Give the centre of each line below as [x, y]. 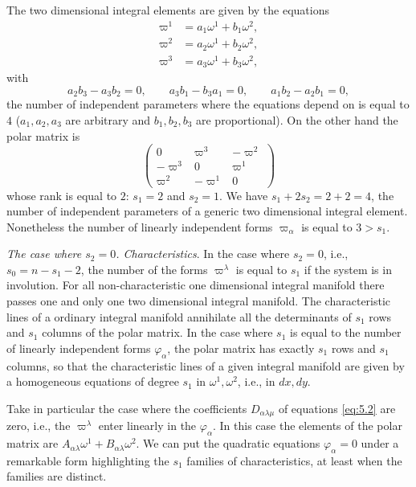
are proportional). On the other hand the [297, 119]
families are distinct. [57, 476]
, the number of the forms [144, 269]
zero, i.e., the [39, 426]
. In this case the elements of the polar [307, 426]
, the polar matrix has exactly [241, 348]
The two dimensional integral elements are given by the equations [168, 10]
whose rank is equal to [62, 195]
